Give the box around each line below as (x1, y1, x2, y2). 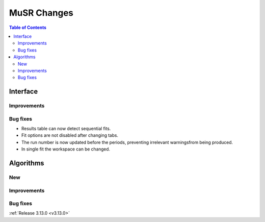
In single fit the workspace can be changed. (21, 146, 110, 152)
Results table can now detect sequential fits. (21, 125, 111, 131)
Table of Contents (9, 25, 47, 30)
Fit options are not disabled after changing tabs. (21, 132, 119, 138)
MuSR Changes (9, 7, 74, 18)
